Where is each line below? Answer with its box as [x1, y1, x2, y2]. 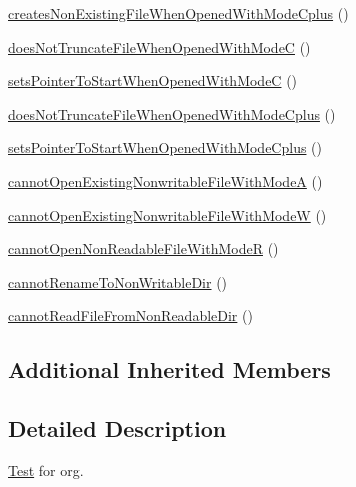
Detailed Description [8, 413, 227, 444]
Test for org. [8, 459, 84, 480]
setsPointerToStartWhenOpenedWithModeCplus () [8, 137, 323, 158]
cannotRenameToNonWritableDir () [8, 271, 228, 292]
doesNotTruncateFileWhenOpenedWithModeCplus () [8, 103, 336, 124]
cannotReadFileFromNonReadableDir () [8, 305, 253, 326]
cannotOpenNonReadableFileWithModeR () [8, 238, 279, 259]
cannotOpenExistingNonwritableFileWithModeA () [8, 170, 323, 191]
